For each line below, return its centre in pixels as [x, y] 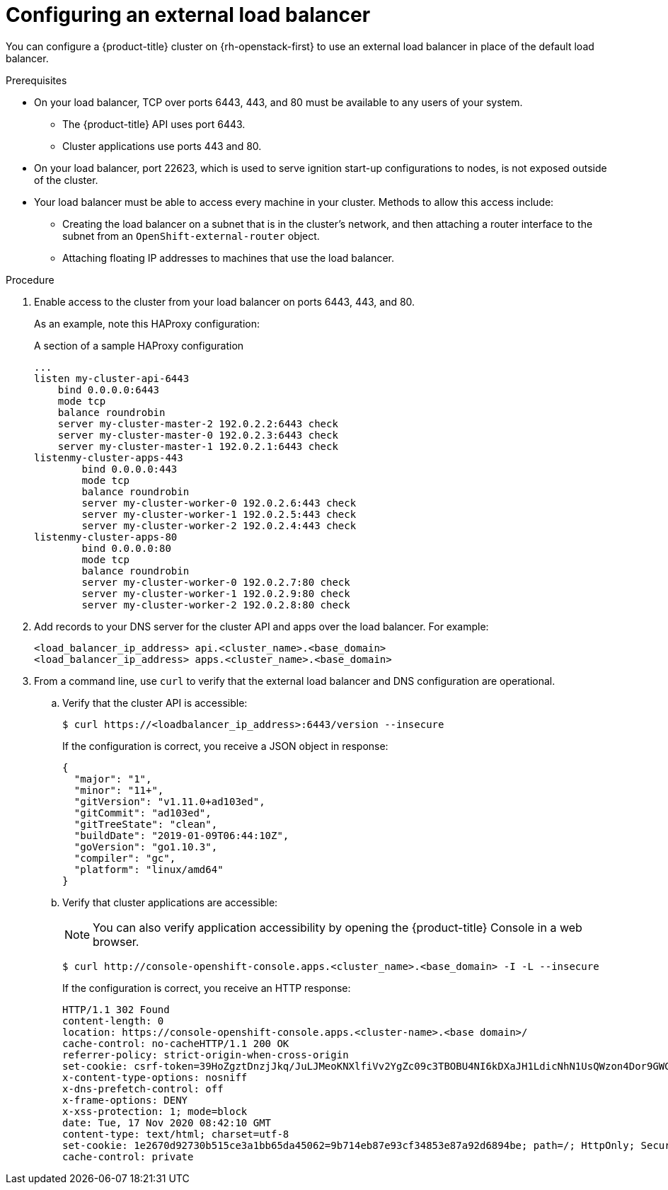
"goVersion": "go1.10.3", [146, 847]
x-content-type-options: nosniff [155, 1077]
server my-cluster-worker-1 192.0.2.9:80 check [216, 593]
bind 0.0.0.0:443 [129, 469]
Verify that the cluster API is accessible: [155, 703]
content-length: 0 [113, 1021]
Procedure [30, 279]
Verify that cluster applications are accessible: [170, 902]
